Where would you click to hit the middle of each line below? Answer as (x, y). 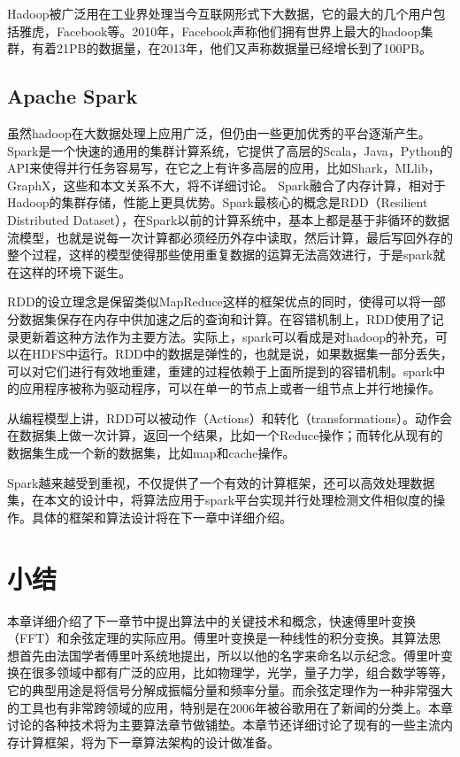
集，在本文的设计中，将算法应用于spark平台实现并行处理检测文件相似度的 (220, 500)
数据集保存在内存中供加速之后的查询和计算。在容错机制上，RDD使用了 (225, 318)
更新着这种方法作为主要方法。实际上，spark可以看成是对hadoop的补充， (227, 336)
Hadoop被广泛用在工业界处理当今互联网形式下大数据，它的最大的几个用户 (220, 13)
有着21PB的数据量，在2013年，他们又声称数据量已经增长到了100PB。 (231, 48)
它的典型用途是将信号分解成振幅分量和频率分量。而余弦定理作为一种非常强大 (230, 689)
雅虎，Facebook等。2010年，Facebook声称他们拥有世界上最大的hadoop (220, 31)
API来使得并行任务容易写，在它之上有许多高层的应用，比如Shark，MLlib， (224, 168)
